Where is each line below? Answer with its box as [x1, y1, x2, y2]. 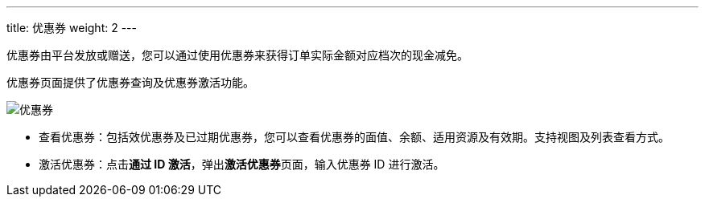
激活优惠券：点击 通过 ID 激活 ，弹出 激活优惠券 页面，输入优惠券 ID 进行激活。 [39, 157, 445, 171]
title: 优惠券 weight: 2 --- [6, 21, 137, 35]
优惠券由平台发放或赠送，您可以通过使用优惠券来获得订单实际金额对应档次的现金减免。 [6, 48, 468, 62]
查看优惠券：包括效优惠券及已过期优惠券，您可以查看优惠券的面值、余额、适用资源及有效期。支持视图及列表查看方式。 [39, 130, 670, 144]
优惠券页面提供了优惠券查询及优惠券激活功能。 [6, 75, 254, 89]
